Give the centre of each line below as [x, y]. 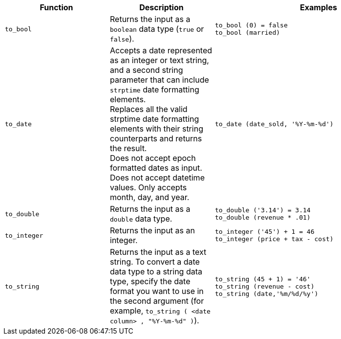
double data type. [141, 219]
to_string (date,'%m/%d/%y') [267, 294]
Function [56, 7]
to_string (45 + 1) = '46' [263, 279]
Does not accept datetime [157, 178]
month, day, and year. [150, 197]
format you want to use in [157, 291]
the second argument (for [157, 301]
